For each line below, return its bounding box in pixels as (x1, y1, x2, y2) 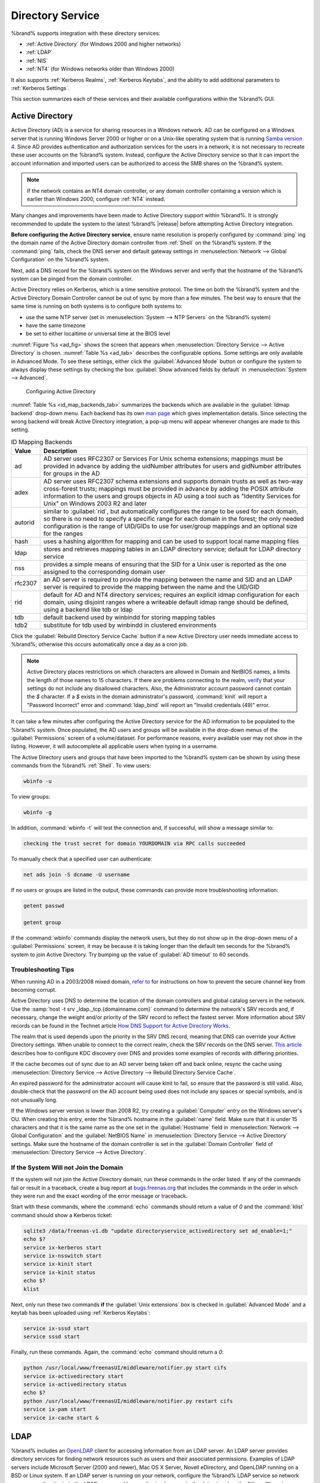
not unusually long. (11, 1096, 57, 1103)
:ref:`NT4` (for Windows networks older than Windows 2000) (25, 65, 175, 72)
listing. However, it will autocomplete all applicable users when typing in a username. (11, 743, 219, 750)
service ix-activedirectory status (23, 1381, 127, 1388)
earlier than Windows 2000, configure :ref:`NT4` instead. (27, 195, 165, 202)
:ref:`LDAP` (25, 49, 53, 56)
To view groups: (11, 793, 50, 800)
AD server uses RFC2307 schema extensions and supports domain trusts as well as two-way (43, 478, 303, 486)
